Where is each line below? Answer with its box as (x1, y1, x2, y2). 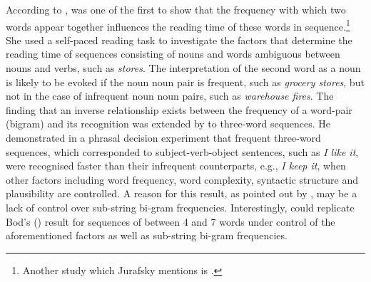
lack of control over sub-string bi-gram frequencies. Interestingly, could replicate (6, 199, 355, 214)
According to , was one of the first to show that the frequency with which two (6, 2, 346, 16)
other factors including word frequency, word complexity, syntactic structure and (6, 172, 359, 187)
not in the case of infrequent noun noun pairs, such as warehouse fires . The (6, 88, 334, 103)
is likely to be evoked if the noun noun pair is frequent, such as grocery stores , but (6, 74, 365, 89)
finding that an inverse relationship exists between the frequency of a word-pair (6, 102, 352, 117)
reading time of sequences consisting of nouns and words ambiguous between (6, 46, 340, 61)
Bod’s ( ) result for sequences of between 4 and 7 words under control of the (6, 214, 335, 229)
